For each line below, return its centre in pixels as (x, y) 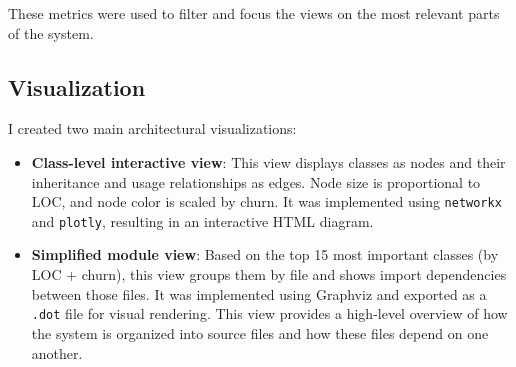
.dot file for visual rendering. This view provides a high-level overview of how (269, 313)
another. (57, 352)
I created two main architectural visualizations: (152, 128)
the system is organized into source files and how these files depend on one (260, 332)
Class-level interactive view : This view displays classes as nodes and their (268, 161)
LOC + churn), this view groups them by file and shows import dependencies (269, 274)
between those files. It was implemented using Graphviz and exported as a (259, 293)
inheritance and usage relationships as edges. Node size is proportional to (256, 181)
